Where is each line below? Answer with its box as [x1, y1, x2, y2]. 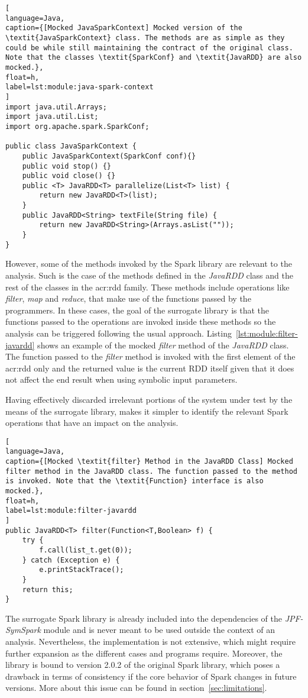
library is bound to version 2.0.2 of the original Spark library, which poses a [5, 658, 280, 671]
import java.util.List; [5, 112, 99, 121]
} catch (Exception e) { [22, 555, 120, 564]
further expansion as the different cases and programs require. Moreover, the [5, 647, 283, 659]
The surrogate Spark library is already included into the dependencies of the [5, 612, 282, 624]
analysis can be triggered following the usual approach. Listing [5, 327, 232, 339]
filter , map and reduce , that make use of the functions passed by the [5, 292, 251, 305]
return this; [22, 585, 73, 594]
